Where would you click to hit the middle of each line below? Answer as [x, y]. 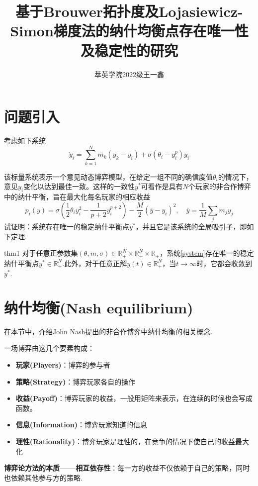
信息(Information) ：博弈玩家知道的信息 [81, 425]
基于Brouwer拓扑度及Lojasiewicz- [129, 11]
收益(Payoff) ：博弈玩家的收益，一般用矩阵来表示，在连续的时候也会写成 [134, 398]
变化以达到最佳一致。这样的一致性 [79, 186]
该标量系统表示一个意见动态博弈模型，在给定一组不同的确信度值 [108, 176]
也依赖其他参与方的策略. [43, 477]
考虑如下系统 [25, 141]
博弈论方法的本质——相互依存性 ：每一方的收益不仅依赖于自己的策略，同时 [127, 468]
